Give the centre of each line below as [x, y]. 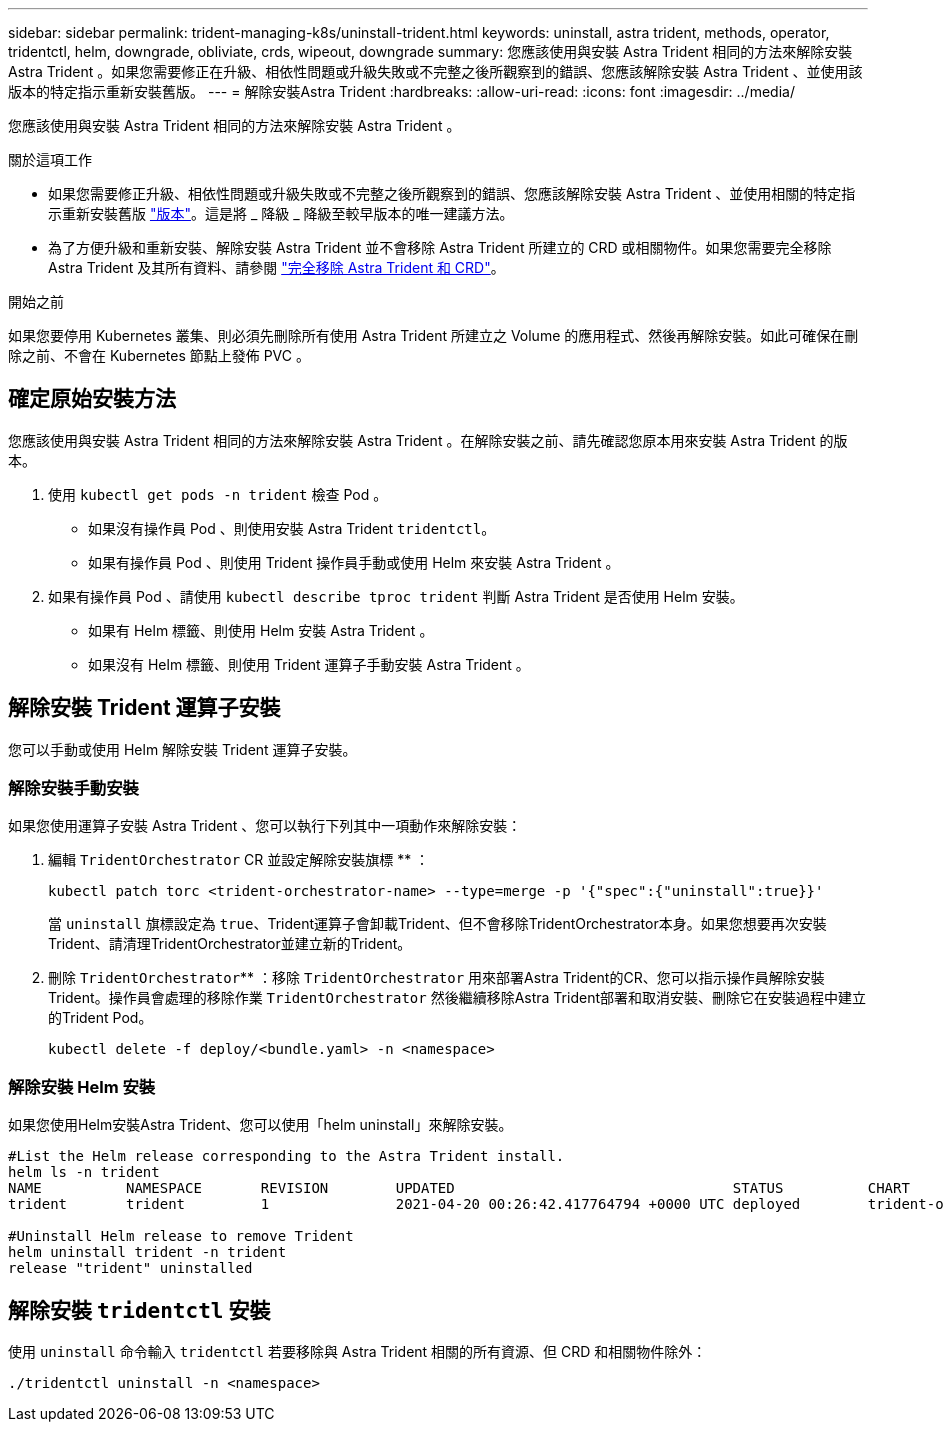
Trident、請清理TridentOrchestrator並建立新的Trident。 [230, 944]
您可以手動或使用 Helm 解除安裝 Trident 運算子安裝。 [182, 749]
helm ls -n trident [84, 1172]
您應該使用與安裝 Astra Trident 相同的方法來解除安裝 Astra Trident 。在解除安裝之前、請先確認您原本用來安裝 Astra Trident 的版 [428, 440]
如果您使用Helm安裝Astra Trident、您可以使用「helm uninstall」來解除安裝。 [260, 1125]
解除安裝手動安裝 [73, 788]
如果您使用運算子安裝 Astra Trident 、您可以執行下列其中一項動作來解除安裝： [265, 826]
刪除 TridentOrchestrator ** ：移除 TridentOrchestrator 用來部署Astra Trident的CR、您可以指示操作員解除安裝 [436, 978]
